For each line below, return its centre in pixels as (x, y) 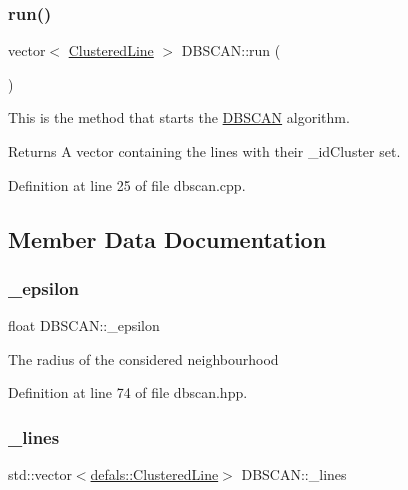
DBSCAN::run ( (231, 50)
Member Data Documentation (167, 238)
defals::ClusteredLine (154, 474)
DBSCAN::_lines (294, 474)
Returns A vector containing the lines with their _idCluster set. (204, 151)
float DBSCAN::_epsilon (84, 325)
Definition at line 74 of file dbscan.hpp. (128, 392)
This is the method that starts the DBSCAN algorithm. (179, 117)
